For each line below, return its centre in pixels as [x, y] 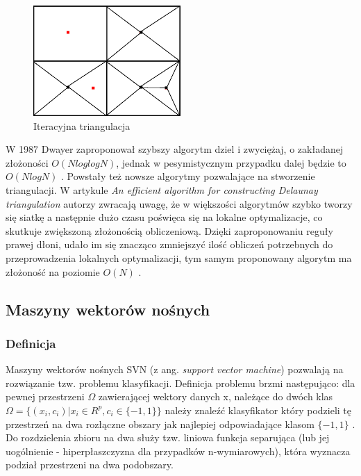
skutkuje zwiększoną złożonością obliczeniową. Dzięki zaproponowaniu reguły [169, 230]
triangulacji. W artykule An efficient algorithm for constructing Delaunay [162, 189]
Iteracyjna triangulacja [82, 125]
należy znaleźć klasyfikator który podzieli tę [258, 410]
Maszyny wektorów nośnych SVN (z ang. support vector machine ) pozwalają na [175, 369]
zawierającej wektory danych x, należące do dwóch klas [216, 396]
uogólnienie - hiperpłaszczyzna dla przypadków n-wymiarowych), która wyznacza [178, 451]
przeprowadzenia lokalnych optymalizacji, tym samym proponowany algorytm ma [179, 257]
